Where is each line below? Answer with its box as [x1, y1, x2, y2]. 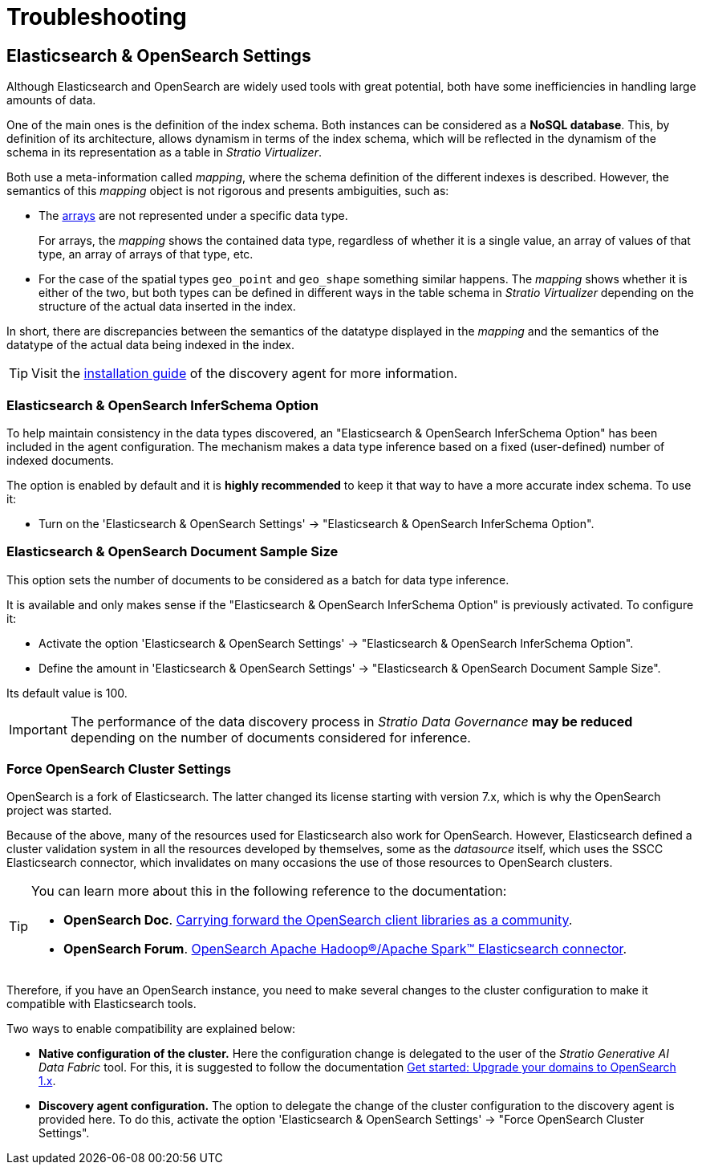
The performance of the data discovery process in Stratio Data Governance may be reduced [70, 713, 633, 730]
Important [9, 721, 67, 738]
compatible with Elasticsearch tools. [6, 997, 197, 1011]
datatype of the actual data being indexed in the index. [6, 338, 294, 352]
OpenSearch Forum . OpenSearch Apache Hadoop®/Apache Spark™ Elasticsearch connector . [63, 941, 627, 958]
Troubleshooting [6, 3, 187, 30]
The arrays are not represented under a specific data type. [39, 209, 348, 223]
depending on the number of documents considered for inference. [70, 729, 471, 746]
